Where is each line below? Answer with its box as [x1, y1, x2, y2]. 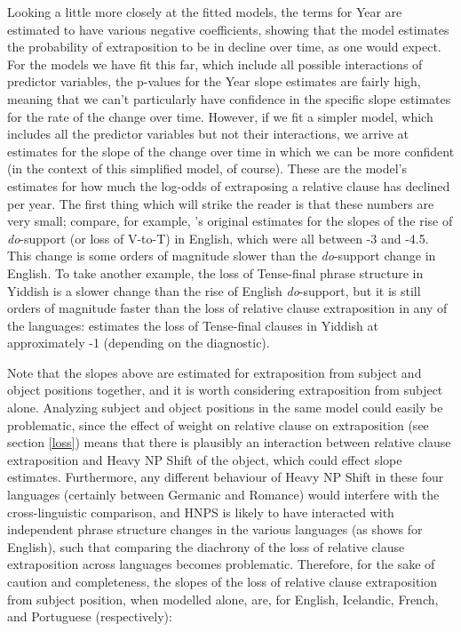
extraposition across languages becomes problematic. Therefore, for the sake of [7, 555, 435, 573]
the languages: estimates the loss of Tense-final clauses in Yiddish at [7, 316, 378, 334]
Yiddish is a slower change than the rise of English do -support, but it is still [7, 281, 421, 300]
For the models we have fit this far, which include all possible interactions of [7, 54, 423, 73]
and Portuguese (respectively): [7, 607, 172, 626]
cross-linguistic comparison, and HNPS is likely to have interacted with [7, 502, 394, 521]
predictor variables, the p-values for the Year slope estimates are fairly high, [7, 72, 421, 91]
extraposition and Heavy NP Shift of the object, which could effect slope [7, 450, 402, 468]
